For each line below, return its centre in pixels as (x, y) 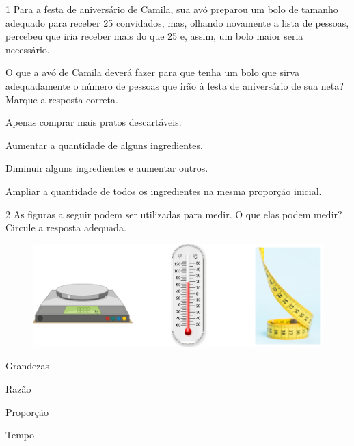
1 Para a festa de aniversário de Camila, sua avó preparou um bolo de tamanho (172, 9)
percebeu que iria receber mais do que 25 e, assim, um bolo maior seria (154, 36)
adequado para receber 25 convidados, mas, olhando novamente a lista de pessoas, (177, 22)
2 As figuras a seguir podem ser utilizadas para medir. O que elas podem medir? (174, 214)
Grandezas (27, 366)
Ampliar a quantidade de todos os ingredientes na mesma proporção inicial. (164, 191)
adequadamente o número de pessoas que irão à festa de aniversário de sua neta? (175, 85)
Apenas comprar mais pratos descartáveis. (94, 122)
